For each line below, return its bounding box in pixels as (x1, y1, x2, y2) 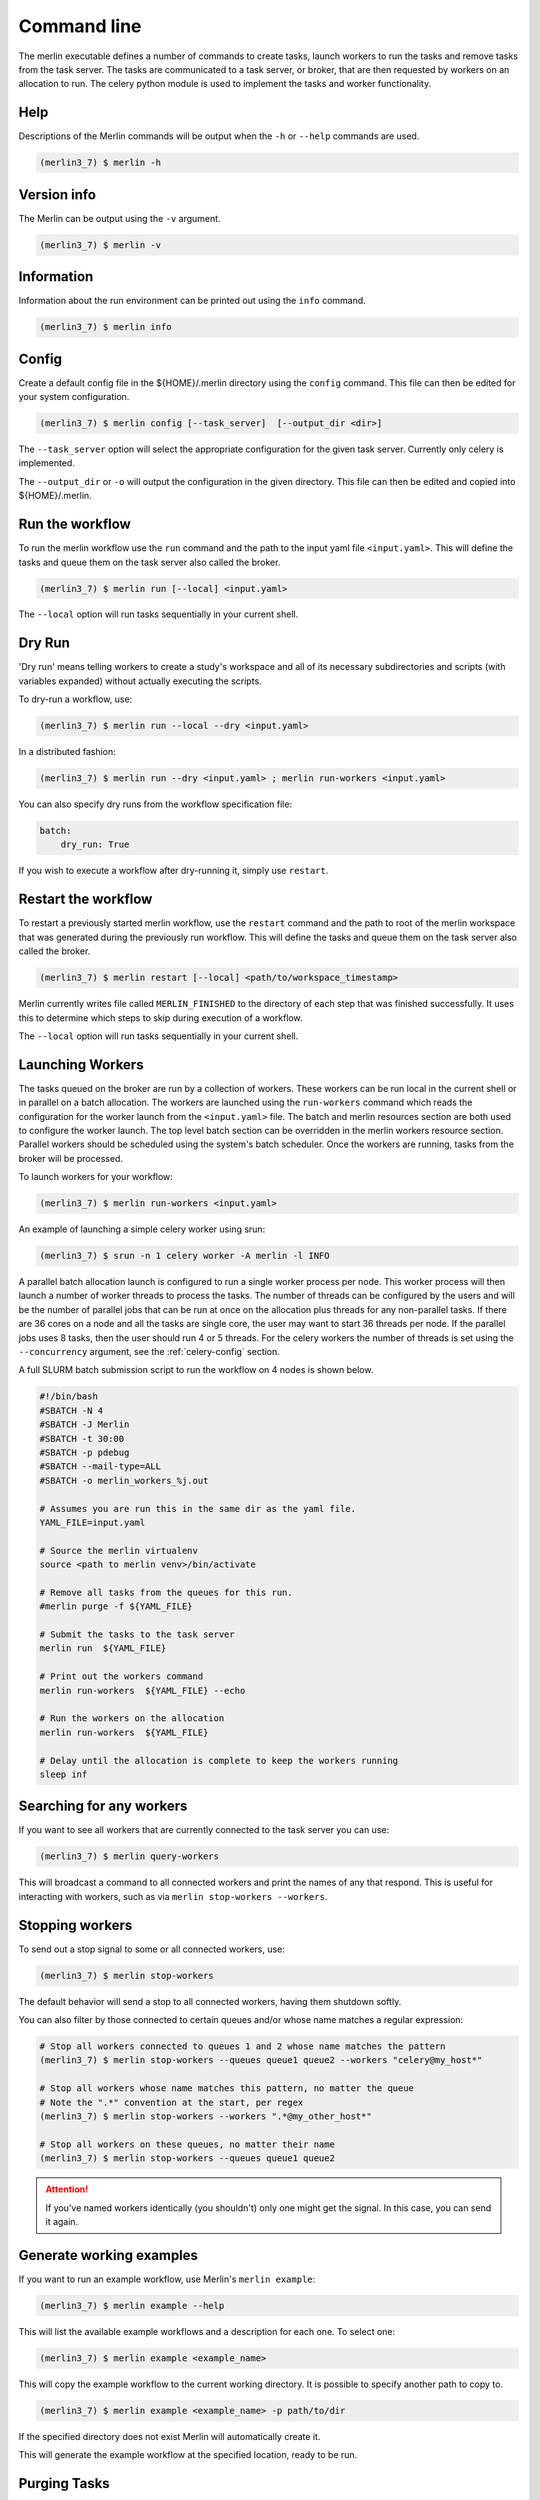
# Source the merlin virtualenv (39, 1545, 199, 1556)
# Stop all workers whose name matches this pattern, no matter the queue (39, 2083, 415, 2094)
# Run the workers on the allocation (39, 1713, 225, 1724)
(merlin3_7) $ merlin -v (39, 239, 162, 250)
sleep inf (39, 1768, 88, 1780)
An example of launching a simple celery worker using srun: (18, 1223, 266, 1235)
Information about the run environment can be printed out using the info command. (18, 295, 367, 307)
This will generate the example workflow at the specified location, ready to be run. (18, 2449, 358, 2461)
